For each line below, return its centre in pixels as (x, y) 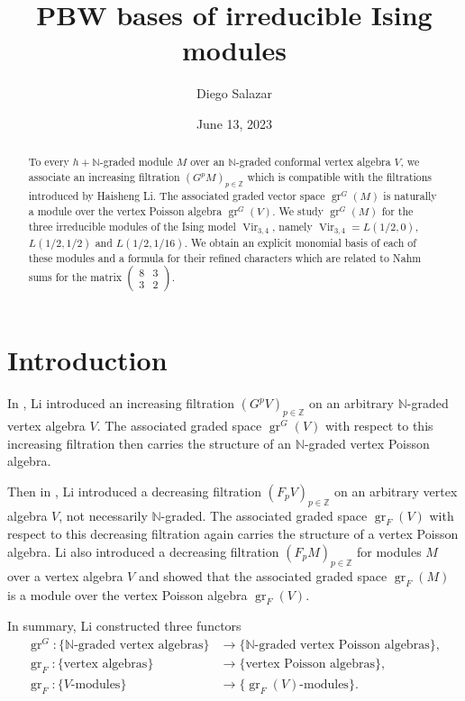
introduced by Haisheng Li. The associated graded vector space (177, 196)
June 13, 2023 (234, 123)
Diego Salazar (234, 93)
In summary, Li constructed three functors (124, 626)
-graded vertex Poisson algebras (342, 646)
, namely (292, 226)
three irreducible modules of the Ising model (132, 226)
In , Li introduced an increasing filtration (121, 403)
